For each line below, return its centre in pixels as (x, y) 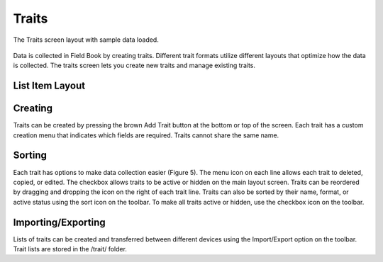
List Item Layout (49, 86)
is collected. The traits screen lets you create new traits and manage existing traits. (134, 65)
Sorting (30, 155)
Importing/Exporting (59, 222)
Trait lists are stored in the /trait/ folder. (70, 249)
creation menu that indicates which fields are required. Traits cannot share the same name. (146, 135)
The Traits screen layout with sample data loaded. (86, 40)
